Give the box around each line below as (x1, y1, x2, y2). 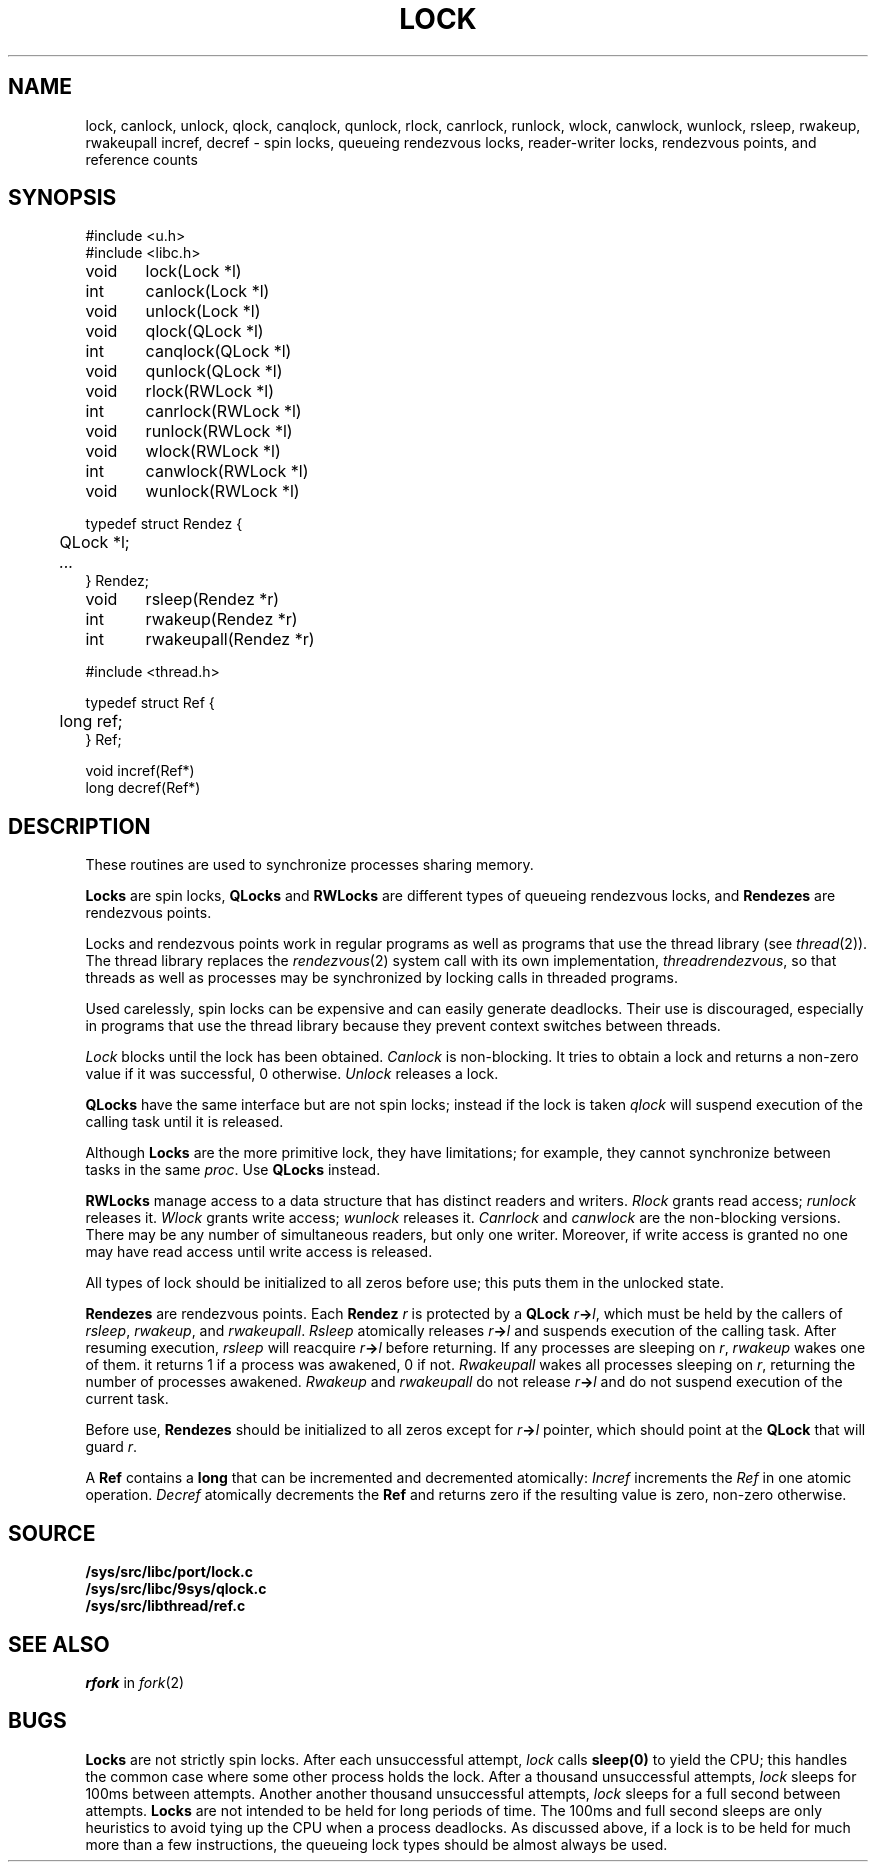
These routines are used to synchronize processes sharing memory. (85, 856, 534, 874)
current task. (85, 1390, 169, 1408)
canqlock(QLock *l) (145, 341, 292, 362)
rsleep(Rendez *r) (145, 589, 280, 610)
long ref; (59, 711, 123, 732)
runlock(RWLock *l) (145, 421, 293, 442)
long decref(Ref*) (85, 779, 201, 797)
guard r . (85, 1438, 137, 1456)
